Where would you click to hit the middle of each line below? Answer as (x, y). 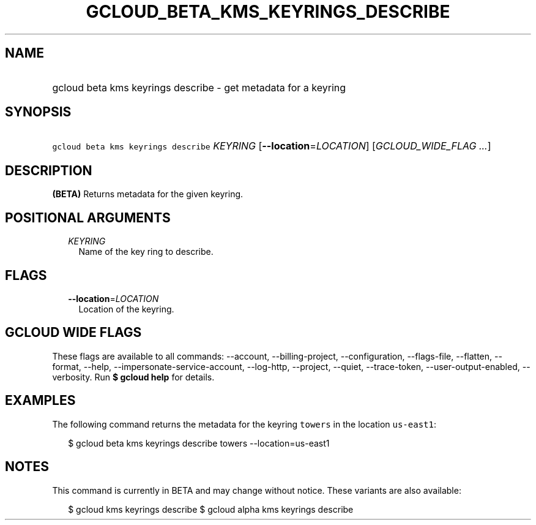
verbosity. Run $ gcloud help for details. (133, 377)
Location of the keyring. (126, 309)
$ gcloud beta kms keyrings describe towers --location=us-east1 (199, 443)
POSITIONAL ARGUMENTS (88, 217)
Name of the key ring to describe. (146, 252)
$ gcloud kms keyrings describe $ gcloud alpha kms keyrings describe (211, 509)
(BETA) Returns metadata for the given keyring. (148, 194)
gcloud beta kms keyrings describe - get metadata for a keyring (199, 87)
